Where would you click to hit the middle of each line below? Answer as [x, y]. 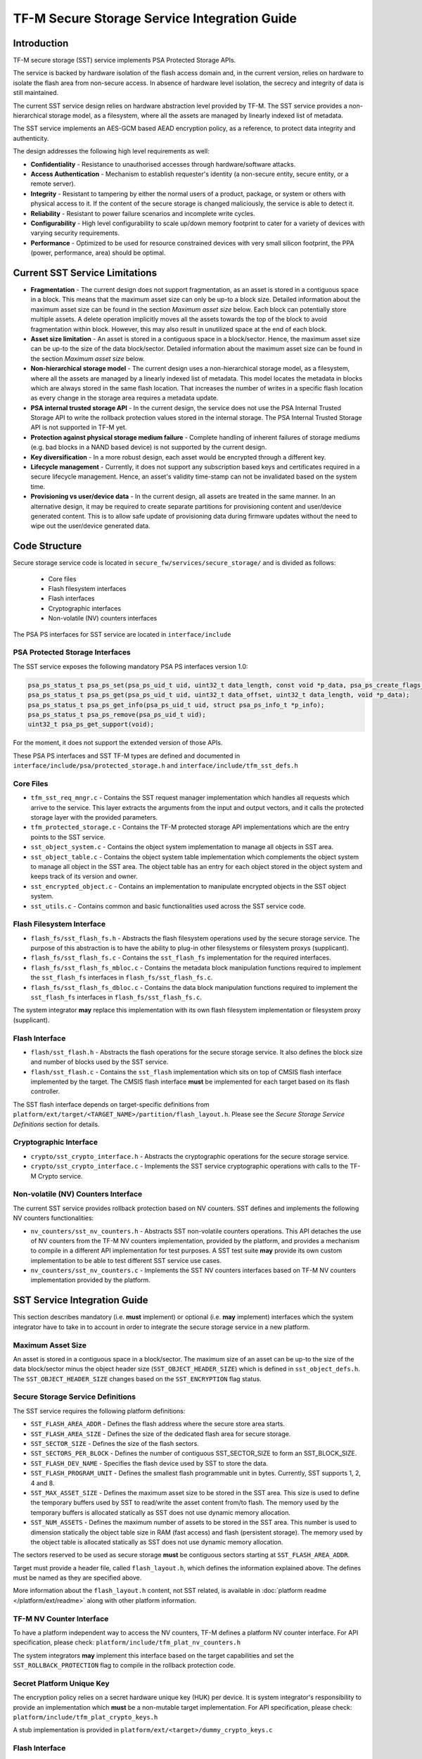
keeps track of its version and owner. [84, 877]
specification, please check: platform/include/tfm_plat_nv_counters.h [127, 1642]
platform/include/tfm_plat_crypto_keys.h [85, 1717]
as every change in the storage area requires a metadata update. [124, 398]
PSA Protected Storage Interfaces [72, 652]
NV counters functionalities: [53, 1218]
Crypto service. [60, 1176]
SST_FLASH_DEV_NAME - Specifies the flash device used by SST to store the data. [149, 1463]
